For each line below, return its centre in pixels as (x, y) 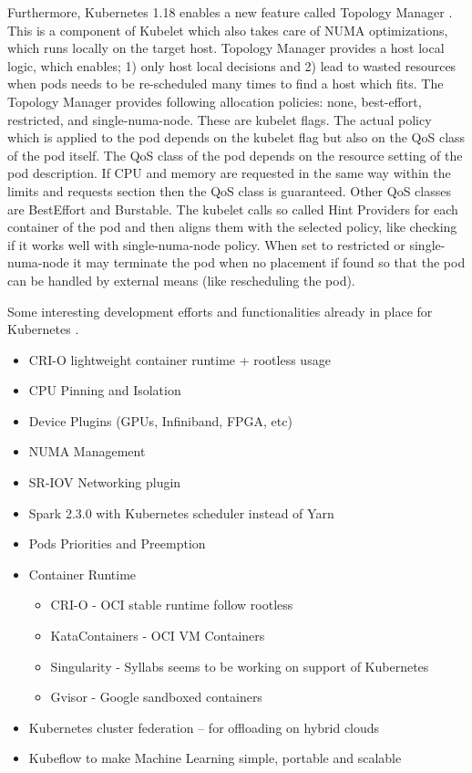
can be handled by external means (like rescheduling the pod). (181, 280)
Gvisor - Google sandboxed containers (156, 697)
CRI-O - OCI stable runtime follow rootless (172, 605)
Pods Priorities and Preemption (117, 543)
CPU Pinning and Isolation (105, 390)
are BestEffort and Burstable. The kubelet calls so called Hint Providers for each (233, 209)
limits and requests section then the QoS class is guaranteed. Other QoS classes (229, 190)
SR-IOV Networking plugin (105, 482)
